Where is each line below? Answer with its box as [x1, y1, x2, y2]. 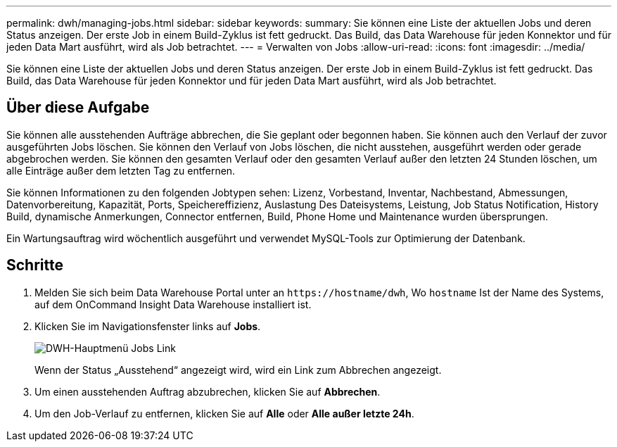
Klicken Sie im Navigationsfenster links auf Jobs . [34, 320, 261, 332]
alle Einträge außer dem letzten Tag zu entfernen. [6, 164, 236, 177]
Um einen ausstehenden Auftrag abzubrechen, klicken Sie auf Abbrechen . [34, 385, 381, 398]
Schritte [6, 256, 63, 275]
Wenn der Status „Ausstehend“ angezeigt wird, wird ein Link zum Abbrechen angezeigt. [34, 363, 442, 376]
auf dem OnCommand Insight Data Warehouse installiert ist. [34, 298, 312, 310]
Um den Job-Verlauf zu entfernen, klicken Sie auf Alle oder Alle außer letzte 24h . [34, 407, 414, 420]
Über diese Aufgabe [6, 99, 150, 117]
